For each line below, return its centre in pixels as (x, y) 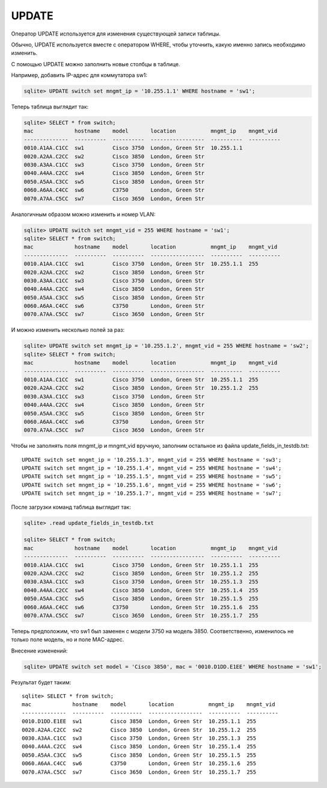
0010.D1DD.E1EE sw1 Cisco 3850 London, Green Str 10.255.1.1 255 (139, 721)
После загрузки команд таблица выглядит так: (71, 507)
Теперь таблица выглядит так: (50, 107)
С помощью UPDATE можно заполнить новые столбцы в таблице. (96, 64)
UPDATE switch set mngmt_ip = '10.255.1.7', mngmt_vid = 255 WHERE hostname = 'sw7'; (152, 493)
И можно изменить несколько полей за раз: (68, 330)
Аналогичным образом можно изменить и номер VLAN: (83, 214)
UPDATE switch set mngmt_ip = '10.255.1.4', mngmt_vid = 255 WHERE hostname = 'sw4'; (152, 468)
